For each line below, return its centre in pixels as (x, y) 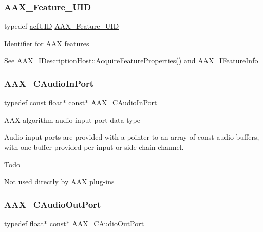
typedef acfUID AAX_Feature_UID (62, 26)
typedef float (24, 223)
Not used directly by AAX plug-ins (59, 181)
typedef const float (33, 102)
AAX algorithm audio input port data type (72, 119)
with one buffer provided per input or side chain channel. (94, 147)
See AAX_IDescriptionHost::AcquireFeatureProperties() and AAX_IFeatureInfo (131, 60)
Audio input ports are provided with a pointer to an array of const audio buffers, (132, 137)
